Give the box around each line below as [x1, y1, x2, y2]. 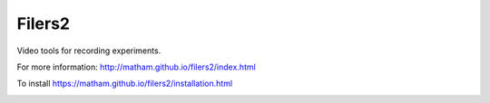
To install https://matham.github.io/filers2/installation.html [16, 78, 233, 89]
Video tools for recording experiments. [16, 45, 162, 56]
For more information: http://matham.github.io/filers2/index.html [16, 61, 256, 72]
